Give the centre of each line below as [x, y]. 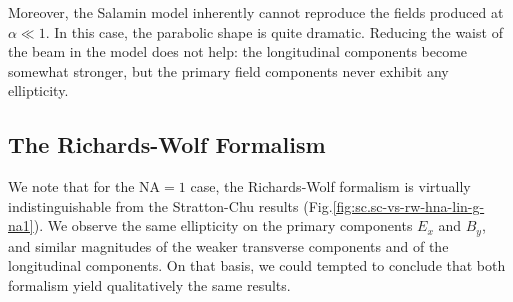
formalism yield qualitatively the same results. [149, 285]
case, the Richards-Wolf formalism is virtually [330, 186]
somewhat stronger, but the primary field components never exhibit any [228, 70]
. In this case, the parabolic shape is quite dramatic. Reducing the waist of [274, 31]
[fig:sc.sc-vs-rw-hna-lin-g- [408, 205]
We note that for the [71, 186]
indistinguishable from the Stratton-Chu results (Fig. [170, 205]
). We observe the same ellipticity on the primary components [223, 225]
